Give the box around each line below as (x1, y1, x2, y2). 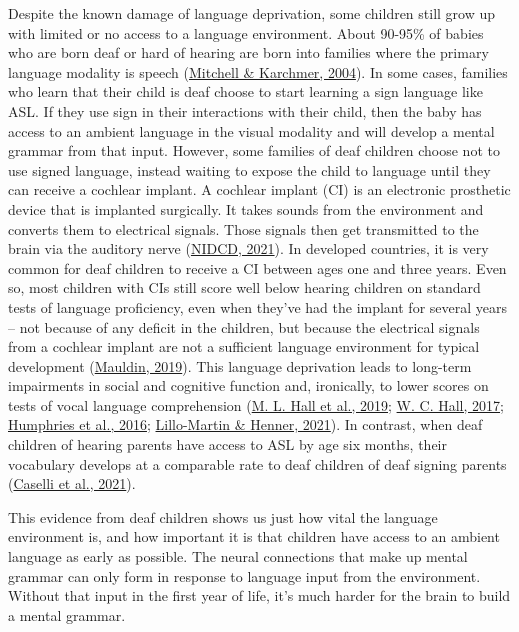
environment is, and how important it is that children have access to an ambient (8, 526, 500, 547)
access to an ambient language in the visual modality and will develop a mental (8, 120, 495, 141)
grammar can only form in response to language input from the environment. (8, 565, 481, 586)
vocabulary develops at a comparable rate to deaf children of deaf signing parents (8, 453, 507, 474)
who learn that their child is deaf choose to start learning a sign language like (8, 81, 483, 102)
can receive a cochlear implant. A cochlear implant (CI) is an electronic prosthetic (8, 179, 511, 200)
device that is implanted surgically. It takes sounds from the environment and (8, 198, 484, 219)
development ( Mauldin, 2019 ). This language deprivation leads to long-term (8, 355, 472, 376)
